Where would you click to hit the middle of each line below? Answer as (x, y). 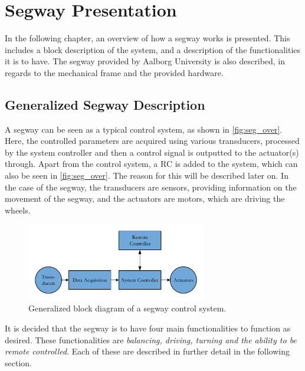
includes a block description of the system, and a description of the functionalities (153, 49)
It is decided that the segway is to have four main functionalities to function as (148, 328)
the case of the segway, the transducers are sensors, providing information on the (151, 187)
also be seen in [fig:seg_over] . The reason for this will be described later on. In (147, 175)
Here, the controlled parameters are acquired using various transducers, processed (152, 141)
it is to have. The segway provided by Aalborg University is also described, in (145, 61)
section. (18, 362)
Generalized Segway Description (105, 104)
